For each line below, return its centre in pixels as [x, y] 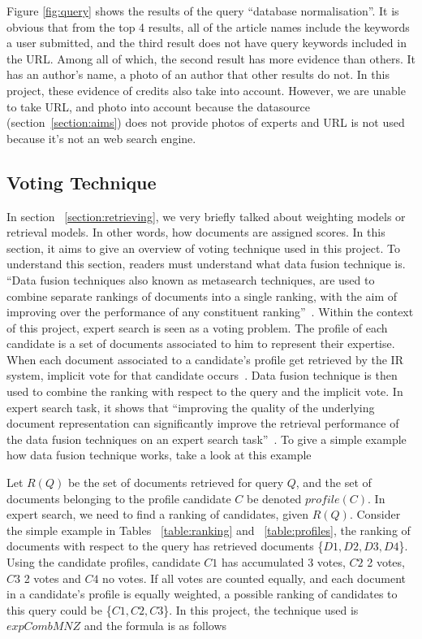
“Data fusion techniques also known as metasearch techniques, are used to [191, 279]
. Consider [375, 514]
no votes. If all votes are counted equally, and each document [254, 578]
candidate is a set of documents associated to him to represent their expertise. [201, 343]
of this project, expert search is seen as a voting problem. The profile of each [197, 327]
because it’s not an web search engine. [101, 138]
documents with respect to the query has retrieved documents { [165, 546]
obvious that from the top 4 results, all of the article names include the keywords [208, 26]
